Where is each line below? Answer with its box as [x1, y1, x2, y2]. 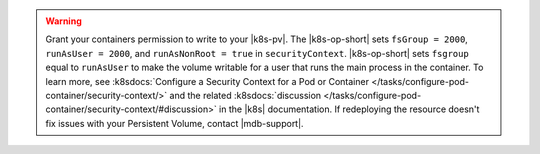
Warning [45, 15, 82, 27]
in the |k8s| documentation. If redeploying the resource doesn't [218, 103, 480, 115]
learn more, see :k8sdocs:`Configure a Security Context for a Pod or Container [45, 75, 370, 87]
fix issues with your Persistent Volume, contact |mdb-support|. [45, 117, 304, 129]
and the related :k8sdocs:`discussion [169, 89, 322, 101]
